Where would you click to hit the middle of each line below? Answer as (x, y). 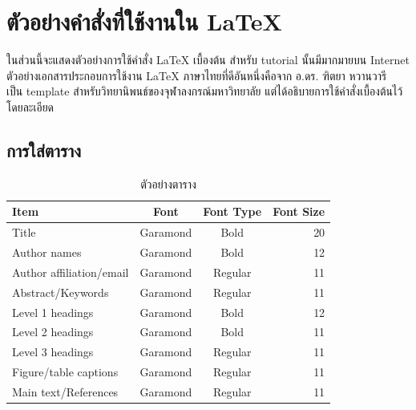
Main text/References (65, 391)
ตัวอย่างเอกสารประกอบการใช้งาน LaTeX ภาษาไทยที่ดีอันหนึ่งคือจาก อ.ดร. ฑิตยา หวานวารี (197, 75)
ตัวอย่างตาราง (168, 183)
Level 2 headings (53, 332)
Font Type (232, 211)
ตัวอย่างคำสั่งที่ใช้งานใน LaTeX (144, 21)
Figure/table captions (65, 372)
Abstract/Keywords (61, 292)
